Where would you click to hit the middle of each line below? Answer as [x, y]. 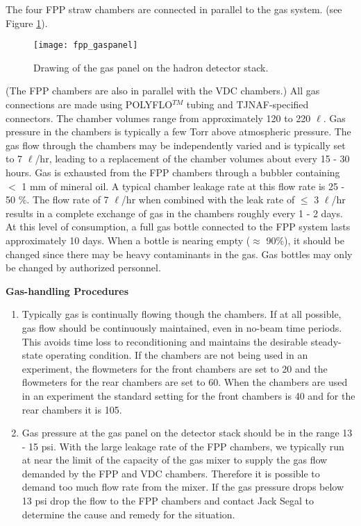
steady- [326, 341]
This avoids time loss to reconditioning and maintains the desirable [165, 341]
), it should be [314, 240]
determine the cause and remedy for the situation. [128, 514]
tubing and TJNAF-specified [247, 104]
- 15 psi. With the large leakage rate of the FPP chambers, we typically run [183, 446]
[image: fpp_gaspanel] [86, 45]
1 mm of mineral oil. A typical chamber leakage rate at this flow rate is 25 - [183, 186]
